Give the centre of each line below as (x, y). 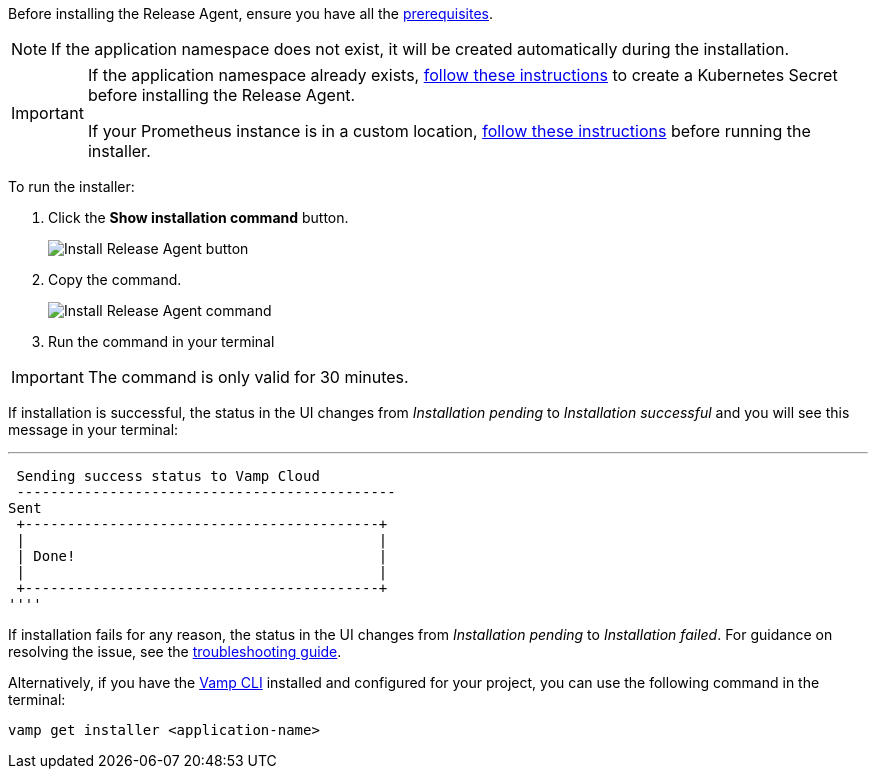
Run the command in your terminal (161, 341)
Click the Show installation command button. (198, 217)
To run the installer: (71, 186)
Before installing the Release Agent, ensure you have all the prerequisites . (251, 13)
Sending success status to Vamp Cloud (168, 476)
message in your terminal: (93, 429)
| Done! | (202, 556)
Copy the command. (115, 279)
